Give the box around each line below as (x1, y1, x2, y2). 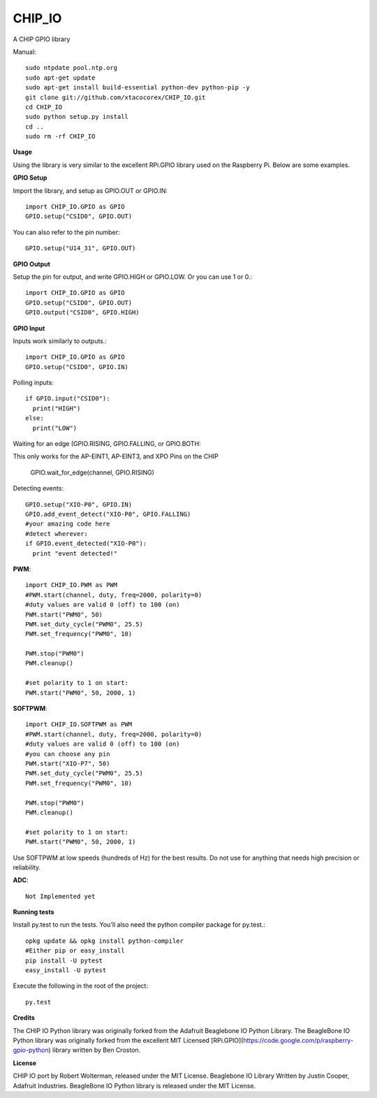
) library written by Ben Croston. (48, 1046, 141, 1055)
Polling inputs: (13, 378, 54, 387)
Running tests (13, 908, 55, 916)
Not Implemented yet (25, 892, 96, 900)
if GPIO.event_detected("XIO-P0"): (25, 540, 147, 548)
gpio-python (13, 1046, 49, 1055)
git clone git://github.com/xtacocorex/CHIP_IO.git (25, 93, 206, 101)
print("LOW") (32, 424, 77, 432)
